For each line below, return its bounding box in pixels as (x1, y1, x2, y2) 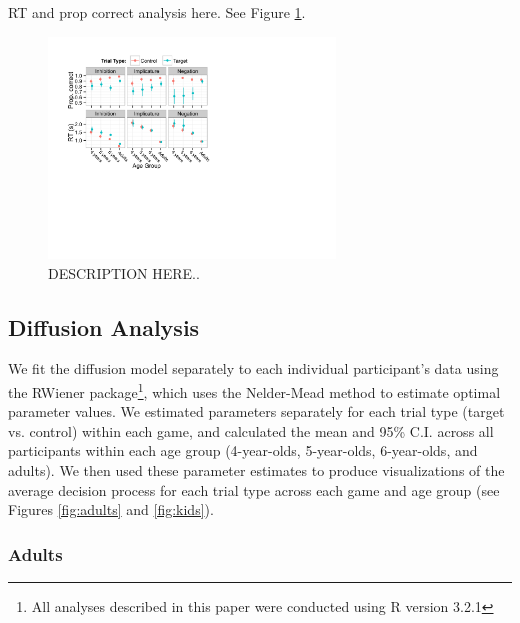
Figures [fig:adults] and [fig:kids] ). (8, 499, 214, 520)
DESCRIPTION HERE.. (48, 262, 200, 283)
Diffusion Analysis (8, 311, 200, 342)
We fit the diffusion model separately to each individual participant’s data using (8, 358, 499, 379)
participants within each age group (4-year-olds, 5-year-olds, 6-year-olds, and (8, 440, 478, 461)
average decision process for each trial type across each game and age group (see (8, 479, 500, 500)
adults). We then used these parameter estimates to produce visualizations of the (8, 460, 505, 481)
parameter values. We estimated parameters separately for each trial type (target (8, 401, 505, 422)
